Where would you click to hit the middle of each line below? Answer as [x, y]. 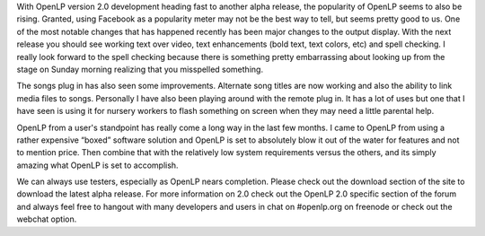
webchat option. [47, 219]
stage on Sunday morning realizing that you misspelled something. [140, 69]
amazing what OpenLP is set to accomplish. [97, 165]
